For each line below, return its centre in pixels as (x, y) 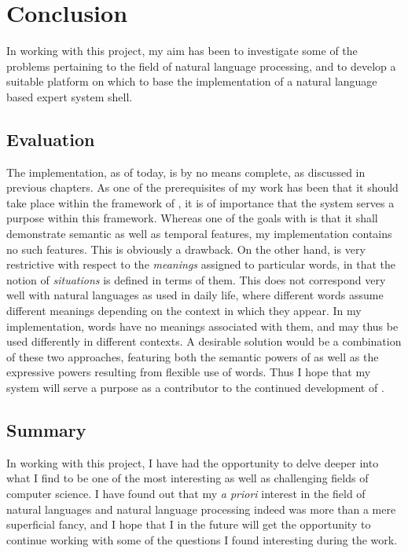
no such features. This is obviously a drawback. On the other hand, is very (186, 249)
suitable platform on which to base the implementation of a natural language (192, 81)
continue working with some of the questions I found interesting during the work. (202, 539)
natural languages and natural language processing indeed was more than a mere (201, 509)
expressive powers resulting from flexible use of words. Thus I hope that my (189, 372)
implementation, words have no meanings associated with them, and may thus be (202, 326)
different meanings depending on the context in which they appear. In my (184, 311)
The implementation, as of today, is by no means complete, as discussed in (186, 172)
